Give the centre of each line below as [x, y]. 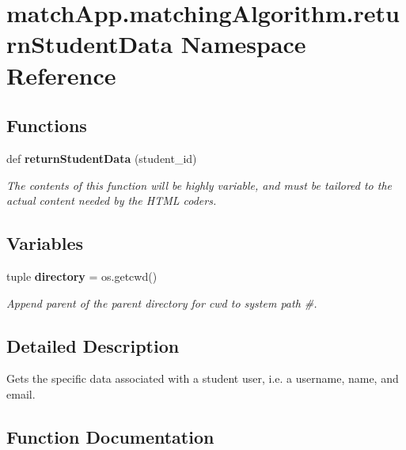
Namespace [243, 44]
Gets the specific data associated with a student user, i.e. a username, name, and [203, 378]
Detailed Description [93, 345]
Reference [61, 75]
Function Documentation [110, 436]
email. [21, 393]
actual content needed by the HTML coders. [112, 200]
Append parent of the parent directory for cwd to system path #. [162, 303]
